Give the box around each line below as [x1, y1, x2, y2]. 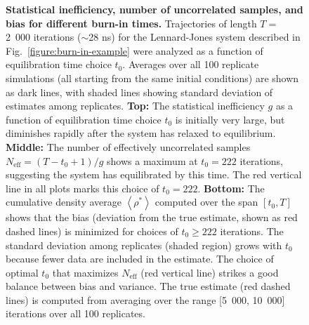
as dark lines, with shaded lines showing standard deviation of [6, 84, 273, 99]
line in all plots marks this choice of [6, 180, 159, 195]
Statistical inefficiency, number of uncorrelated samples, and [6, 2, 303, 16]
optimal [6, 265, 39, 279]
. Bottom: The [197, 180, 265, 195]
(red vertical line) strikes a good [140, 265, 279, 279]
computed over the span [154, 194, 258, 209]
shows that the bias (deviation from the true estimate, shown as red [6, 210, 298, 225]
